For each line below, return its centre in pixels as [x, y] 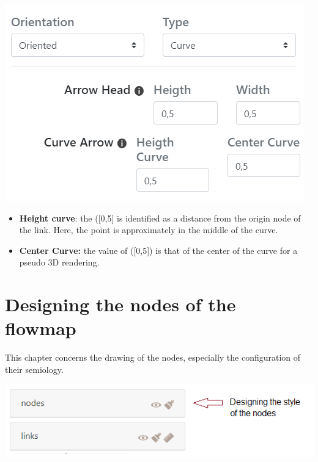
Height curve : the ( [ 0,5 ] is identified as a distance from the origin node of [160, 218]
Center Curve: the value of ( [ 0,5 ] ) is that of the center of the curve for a [158, 250]
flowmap [41, 328]
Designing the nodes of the [120, 304]
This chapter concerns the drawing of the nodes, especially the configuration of [153, 357]
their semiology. [34, 369]
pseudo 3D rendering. [59, 262]
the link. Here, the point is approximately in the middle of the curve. [149, 230]
